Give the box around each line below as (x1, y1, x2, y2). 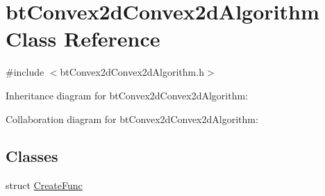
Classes (6, 145, 58, 167)
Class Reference (6, 24, 160, 53)
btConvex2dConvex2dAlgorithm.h (60, 65, 204, 79)
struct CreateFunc (6, 178, 83, 193)
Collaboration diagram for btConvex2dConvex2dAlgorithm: (6, 111, 258, 126)
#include (6, 65, 44, 79)
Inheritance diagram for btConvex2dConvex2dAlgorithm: (6, 88, 249, 102)
